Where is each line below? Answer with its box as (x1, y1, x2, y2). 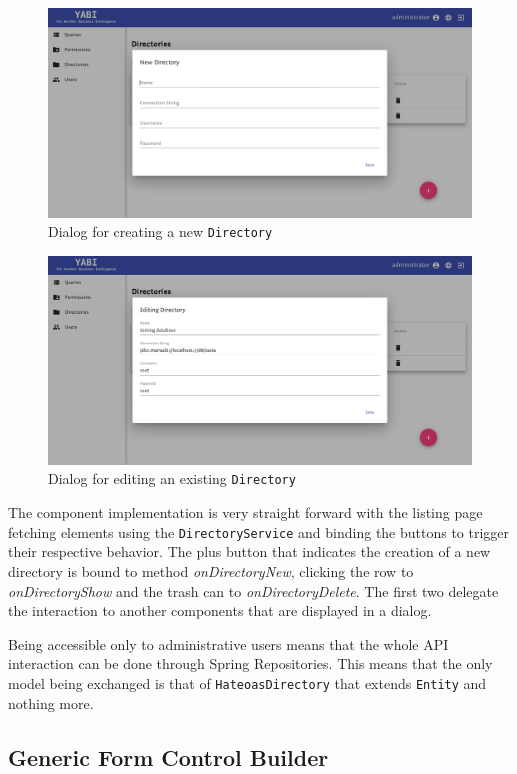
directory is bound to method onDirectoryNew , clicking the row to (8, 560, 414, 581)
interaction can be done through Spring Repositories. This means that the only (8, 653, 493, 674)
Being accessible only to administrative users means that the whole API (8, 633, 449, 654)
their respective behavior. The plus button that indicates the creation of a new (8, 541, 491, 562)
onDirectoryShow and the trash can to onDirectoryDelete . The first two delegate (8, 580, 499, 601)
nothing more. (8, 692, 94, 713)
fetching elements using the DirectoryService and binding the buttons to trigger (8, 521, 510, 542)
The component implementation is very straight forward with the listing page (8, 502, 483, 523)
